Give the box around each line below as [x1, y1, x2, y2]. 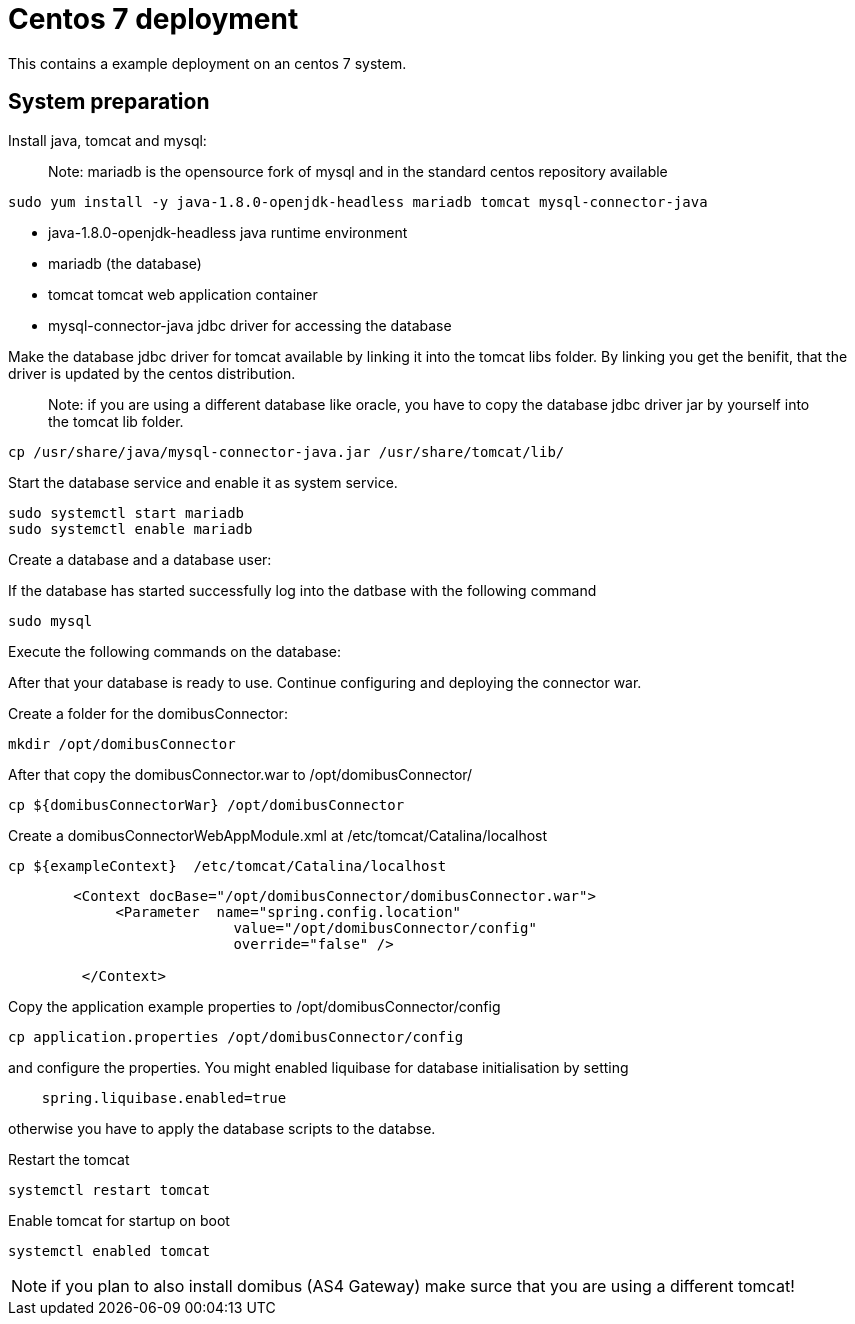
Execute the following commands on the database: [8, 642, 342, 660]
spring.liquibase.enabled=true [41, 1089, 287, 1106]
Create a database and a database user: [8, 550, 272, 568]
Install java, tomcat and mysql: [8, 131, 207, 149]
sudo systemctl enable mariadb [8, 520, 253, 537]
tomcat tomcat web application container [48, 285, 318, 303]
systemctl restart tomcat [8, 1181, 211, 1198]
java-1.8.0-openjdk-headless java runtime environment [48, 223, 408, 241]
